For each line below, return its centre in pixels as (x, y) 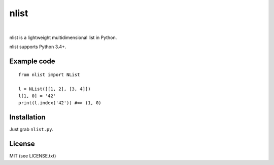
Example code (32, 61)
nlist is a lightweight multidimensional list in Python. (63, 37)
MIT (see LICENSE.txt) (33, 156)
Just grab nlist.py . (31, 130)
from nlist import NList (49, 74)
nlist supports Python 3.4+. (38, 47)
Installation (27, 117)
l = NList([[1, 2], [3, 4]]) (55, 89)
